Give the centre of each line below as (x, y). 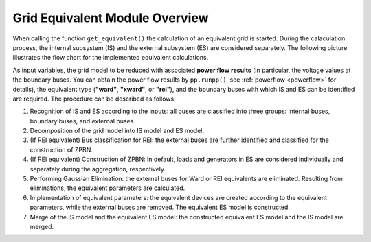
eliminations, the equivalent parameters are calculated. (108, 188)
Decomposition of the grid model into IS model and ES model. (117, 131)
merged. (42, 226)
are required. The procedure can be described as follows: (94, 99)
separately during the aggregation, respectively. (98, 169)
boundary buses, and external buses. (82, 121)
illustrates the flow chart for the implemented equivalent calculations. (111, 58)
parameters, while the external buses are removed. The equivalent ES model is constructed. (160, 207)
